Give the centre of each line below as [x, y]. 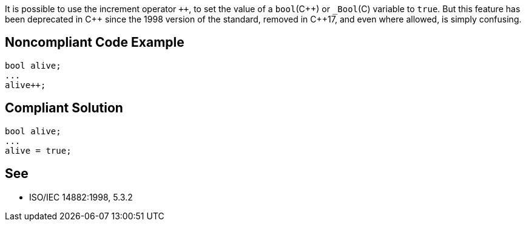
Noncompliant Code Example [95, 43]
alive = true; [38, 150]
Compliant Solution [64, 108]
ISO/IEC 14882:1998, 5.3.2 [81, 197]
